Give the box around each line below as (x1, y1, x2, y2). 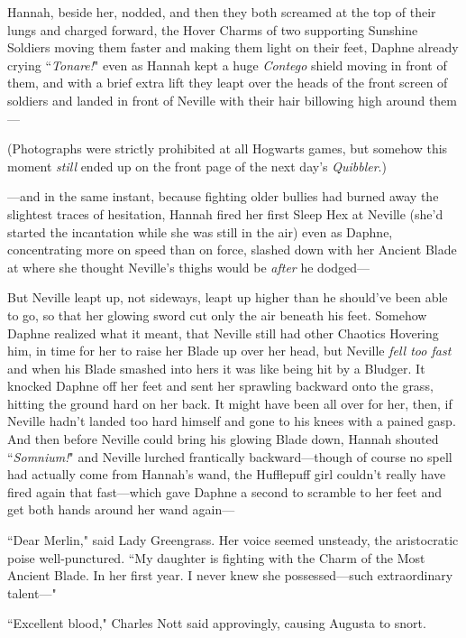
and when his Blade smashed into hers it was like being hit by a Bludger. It (7, 358, 425, 377)
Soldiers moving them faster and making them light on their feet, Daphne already (7, 38, 459, 57)
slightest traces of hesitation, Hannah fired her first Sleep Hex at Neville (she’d (7, 204, 443, 223)
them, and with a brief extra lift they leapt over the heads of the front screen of (7, 73, 448, 92)
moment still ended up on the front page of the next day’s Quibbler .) (7, 156, 387, 175)
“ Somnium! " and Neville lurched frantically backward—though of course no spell (7, 447, 452, 466)
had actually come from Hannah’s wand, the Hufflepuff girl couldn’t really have (7, 465, 446, 484)
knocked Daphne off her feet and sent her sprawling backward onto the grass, (7, 376, 434, 395)
